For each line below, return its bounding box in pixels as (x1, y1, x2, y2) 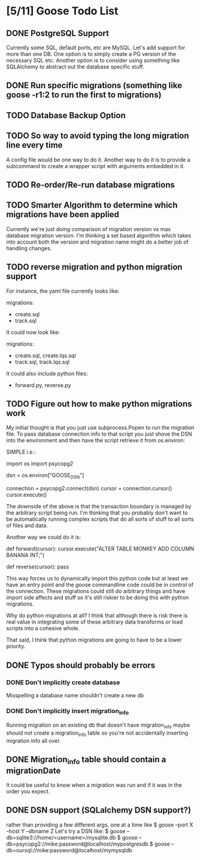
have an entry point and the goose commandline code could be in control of (6, 581, 193, 589)
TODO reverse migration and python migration (6, 262, 183, 272)
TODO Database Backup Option (6, 110, 126, 121)
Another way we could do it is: (6, 534, 81, 541)
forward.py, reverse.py (14, 381, 71, 388)
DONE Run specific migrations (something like (6, 80, 183, 91)
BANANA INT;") (6, 552, 45, 559)
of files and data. (6, 522, 48, 529)
